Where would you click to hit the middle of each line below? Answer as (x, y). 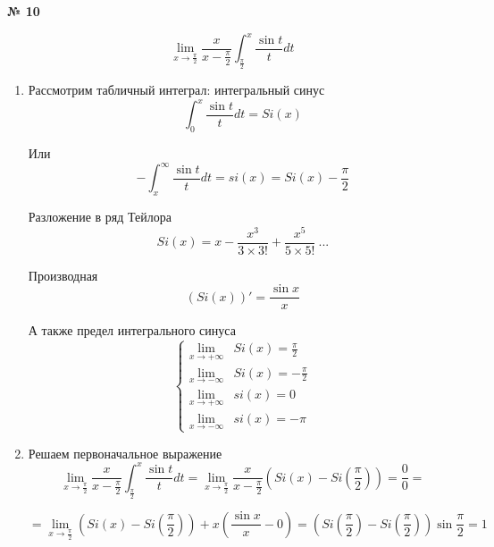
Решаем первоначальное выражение (125, 453)
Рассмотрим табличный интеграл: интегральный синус (176, 90)
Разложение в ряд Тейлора (100, 217)
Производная (63, 275)
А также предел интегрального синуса (132, 330)
